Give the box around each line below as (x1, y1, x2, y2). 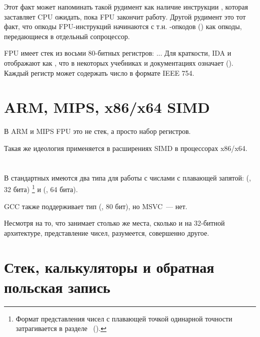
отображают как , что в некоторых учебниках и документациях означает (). (4, 57, 233, 68)
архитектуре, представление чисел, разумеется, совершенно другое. (4, 227, 209, 238)
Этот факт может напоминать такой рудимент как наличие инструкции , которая (4, 2, 248, 12)
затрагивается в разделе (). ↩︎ (15, 323, 106, 333)
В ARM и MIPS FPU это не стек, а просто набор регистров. (4, 126, 191, 136)
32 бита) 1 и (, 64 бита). (4, 183, 78, 194)
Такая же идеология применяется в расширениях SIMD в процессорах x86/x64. (4, 142, 247, 153)
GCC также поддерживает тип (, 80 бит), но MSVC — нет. (4, 201, 187, 211)
